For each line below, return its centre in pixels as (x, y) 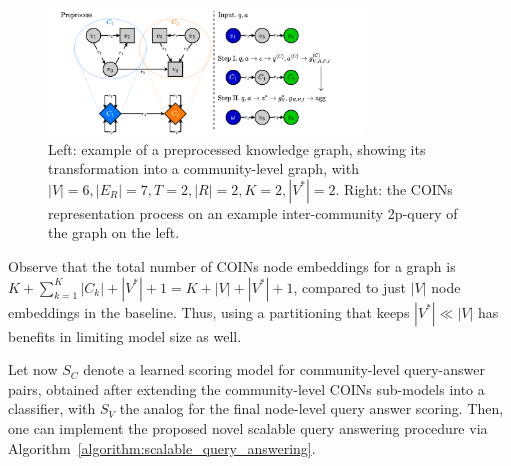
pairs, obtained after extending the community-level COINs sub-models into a (246, 388)
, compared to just (350, 286)
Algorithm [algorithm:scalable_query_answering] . (162, 447)
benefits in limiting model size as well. (125, 335)
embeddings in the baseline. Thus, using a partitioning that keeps (209, 311)
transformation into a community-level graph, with (203, 168)
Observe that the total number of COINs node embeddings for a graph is (232, 265)
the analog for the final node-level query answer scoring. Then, (311, 408)
